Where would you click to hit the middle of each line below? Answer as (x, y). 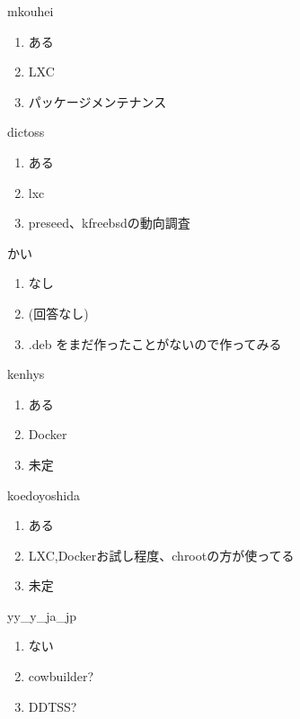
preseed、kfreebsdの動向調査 (109, 223)
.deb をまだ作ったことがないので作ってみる (155, 343)
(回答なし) (58, 313)
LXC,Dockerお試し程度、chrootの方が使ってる (161, 555)
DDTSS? (53, 706)
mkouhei (31, 11)
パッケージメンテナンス (97, 101)
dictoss (26, 132)
